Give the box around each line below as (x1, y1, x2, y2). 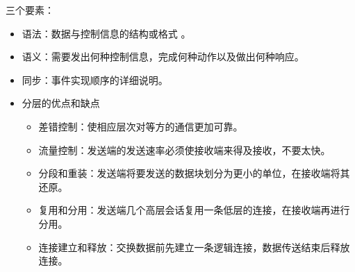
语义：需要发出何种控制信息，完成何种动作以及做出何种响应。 (22, 49, 304, 64)
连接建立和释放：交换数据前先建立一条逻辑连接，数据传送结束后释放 (38, 239, 350, 254)
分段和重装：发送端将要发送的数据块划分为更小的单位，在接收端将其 (38, 166, 350, 180)
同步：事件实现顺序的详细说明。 (22, 72, 168, 87)
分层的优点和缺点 (22, 96, 100, 110)
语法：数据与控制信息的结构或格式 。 (22, 26, 191, 40)
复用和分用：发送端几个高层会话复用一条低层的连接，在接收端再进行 (38, 203, 350, 217)
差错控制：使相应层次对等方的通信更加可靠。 (38, 119, 243, 133)
